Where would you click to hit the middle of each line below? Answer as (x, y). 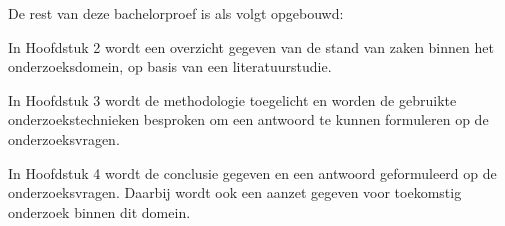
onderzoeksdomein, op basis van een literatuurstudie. (170, 66)
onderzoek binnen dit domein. (99, 211)
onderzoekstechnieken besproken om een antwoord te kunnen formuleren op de (248, 119)
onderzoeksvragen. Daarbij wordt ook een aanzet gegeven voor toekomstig (235, 192)
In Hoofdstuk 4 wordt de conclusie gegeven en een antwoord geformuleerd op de (252, 172)
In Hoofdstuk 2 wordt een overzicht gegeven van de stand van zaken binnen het (251, 46)
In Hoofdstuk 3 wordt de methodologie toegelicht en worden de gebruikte (232, 99)
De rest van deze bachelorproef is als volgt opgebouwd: (176, 13)
